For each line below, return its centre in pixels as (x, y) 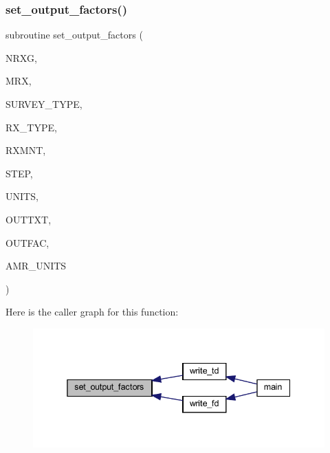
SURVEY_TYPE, (44, 104)
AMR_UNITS (36, 266)
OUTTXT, (29, 219)
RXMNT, (26, 150)
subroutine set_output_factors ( (74, 35)
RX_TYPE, (31, 127)
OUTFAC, (27, 242)
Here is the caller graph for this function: (92, 312)
